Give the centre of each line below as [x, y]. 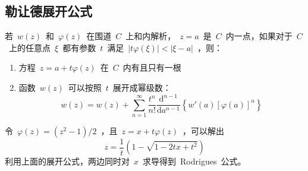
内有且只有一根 [152, 67]
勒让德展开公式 [48, 11]
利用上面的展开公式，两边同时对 [67, 161]
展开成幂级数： [142, 87]
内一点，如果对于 [259, 36]
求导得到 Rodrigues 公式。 [194, 161]
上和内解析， [151, 36]
